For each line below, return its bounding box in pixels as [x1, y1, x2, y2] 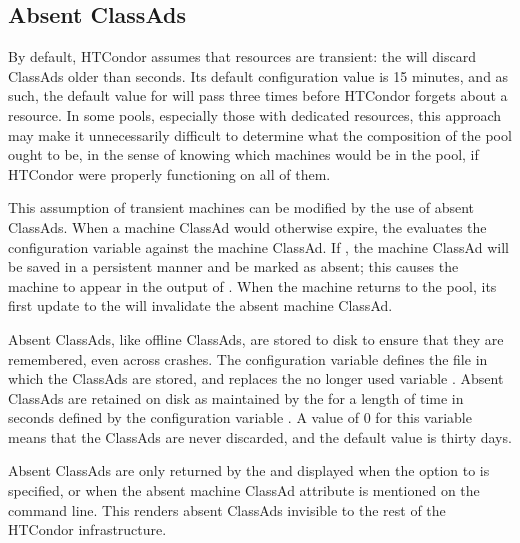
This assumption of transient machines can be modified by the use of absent [8, 197, 475, 218]
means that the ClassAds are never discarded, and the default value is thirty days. [8, 426, 512, 447]
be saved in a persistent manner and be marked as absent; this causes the [8, 256, 459, 277]
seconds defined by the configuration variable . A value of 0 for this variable [8, 407, 472, 428]
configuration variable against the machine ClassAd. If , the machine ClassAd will [8, 236, 509, 257]
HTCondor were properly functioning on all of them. [8, 163, 331, 184]
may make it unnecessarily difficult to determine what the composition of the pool [8, 124, 512, 145]
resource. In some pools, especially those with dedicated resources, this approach [8, 104, 502, 125]
